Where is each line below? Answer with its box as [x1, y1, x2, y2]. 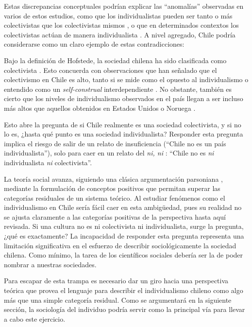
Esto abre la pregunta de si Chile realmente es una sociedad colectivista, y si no [4, 119, 241, 129]
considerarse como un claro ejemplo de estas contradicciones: [4, 39, 185, 49]
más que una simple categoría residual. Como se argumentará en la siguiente [4, 294, 232, 305]
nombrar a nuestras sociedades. [4, 259, 97, 269]
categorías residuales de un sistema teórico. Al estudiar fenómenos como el [4, 192, 225, 203]
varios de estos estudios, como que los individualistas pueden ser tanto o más [4, 10, 233, 20]
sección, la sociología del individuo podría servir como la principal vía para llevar [4, 304, 245, 314]
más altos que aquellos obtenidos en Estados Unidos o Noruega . [4, 103, 196, 113]
